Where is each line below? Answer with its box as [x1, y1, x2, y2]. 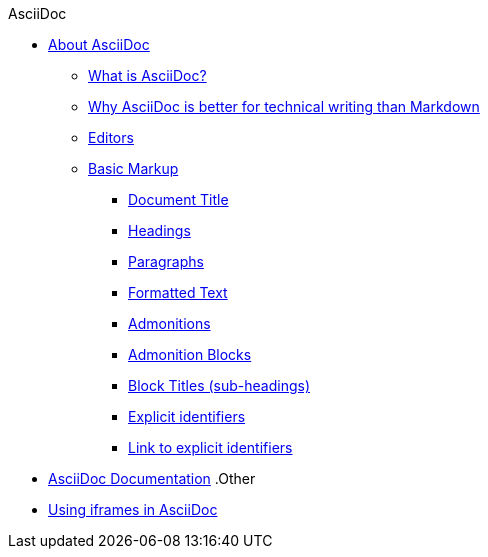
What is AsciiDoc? [88, 67, 207, 84]
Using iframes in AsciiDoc [48, 501, 218, 518]
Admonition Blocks [128, 346, 252, 363]
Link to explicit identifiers [128, 439, 293, 456]
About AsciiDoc [48, 36, 150, 53]
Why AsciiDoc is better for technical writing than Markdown [88, 98, 480, 115]
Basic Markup [88, 160, 179, 177]
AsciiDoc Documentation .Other [48, 470, 256, 487]
